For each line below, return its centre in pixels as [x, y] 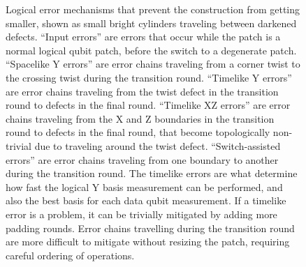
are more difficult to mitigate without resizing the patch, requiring [148, 242]
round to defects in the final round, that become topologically [138, 132]
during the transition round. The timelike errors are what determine [152, 173]
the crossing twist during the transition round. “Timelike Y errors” [149, 77]
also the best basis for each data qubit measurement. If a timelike [146, 200]
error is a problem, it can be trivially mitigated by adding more [141, 214]
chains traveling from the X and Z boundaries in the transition [140, 118]
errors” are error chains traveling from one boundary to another [142, 159]
